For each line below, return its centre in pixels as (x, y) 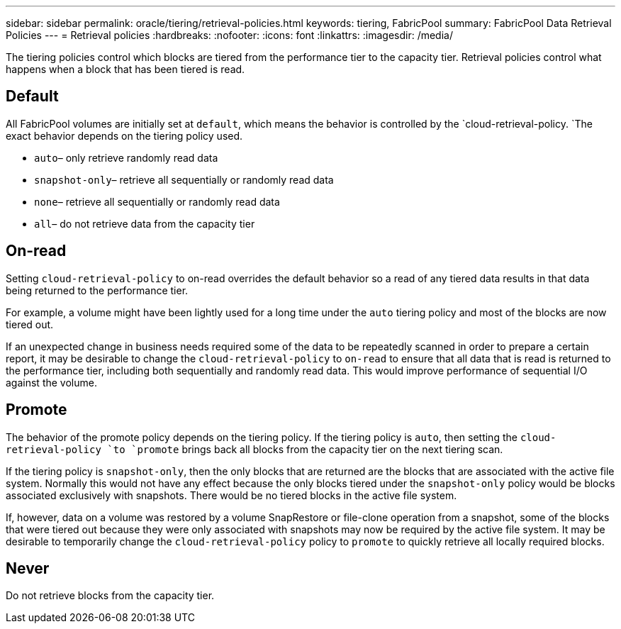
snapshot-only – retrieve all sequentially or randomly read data (184, 179)
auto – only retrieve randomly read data (126, 157)
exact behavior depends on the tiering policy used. (124, 135)
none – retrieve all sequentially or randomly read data (157, 201)
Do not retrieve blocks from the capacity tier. (110, 596)
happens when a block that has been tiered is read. (125, 69)
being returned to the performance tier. (97, 290)
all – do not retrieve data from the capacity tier (145, 223)
